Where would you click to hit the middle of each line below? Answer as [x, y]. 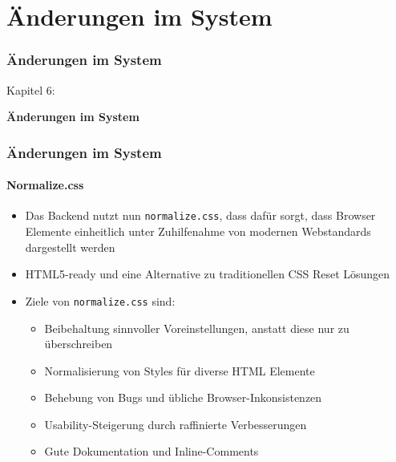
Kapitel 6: [31, 89]
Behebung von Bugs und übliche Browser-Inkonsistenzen [183, 397]
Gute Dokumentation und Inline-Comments [152, 451]
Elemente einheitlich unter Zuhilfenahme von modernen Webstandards [198, 231]
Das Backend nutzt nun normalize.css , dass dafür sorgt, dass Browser [200, 215]
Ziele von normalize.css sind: [100, 300]
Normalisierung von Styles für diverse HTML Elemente [180, 370]
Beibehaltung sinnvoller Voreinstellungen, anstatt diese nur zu [197, 328]
